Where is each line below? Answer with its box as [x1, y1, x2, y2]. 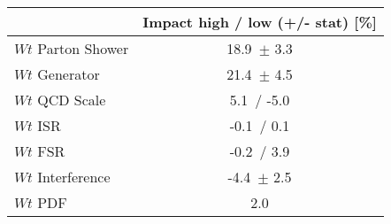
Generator [37, 64, 100, 84]
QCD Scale [37, 89, 106, 110]
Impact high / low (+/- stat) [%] [142, 12, 377, 32]
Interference [37, 166, 111, 187]
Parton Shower [37, 38, 129, 58]
